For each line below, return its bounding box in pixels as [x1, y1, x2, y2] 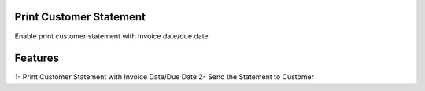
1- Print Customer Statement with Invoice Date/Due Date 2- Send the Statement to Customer [14, 72, 315, 82]
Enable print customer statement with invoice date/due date [14, 31, 209, 41]
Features [14, 52, 59, 65]
